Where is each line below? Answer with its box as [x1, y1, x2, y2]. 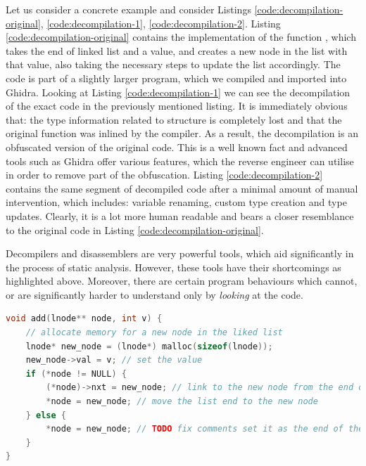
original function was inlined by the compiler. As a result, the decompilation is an [6, 126, 358, 141]
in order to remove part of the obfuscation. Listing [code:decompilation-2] [6, 167, 323, 182]
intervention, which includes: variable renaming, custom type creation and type [6, 195, 347, 209]
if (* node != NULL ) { [25, 368, 127, 379]
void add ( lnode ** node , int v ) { [6, 313, 163, 324]
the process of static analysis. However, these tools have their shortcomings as [6, 259, 341, 274]
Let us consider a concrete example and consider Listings [6, 2, 251, 16]
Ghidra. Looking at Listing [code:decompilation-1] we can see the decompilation [6, 84, 351, 99]
